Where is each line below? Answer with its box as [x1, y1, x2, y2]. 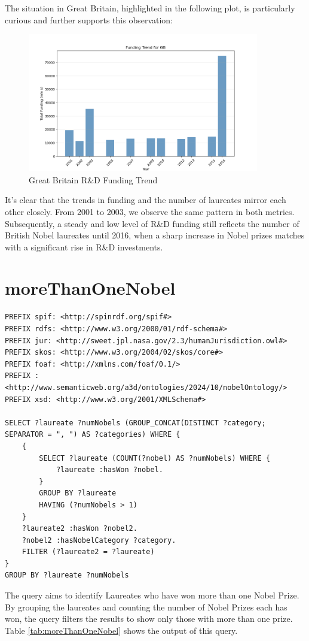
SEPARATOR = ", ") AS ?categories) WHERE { [5, 430, 180, 439]
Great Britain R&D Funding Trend [29, 173, 158, 186]
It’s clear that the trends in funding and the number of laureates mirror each [5, 193, 286, 206]
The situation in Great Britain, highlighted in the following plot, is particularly [5, 2, 295, 14]
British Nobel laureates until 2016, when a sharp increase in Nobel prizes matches [5, 229, 305, 241]
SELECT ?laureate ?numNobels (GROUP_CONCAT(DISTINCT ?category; [5, 418, 266, 427]
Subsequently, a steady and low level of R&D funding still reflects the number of [5, 217, 299, 229]
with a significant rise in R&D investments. [5, 240, 163, 253]
